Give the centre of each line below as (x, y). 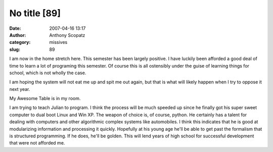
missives (58, 42)
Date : (15, 28)
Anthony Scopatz (67, 35)
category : (20, 42)
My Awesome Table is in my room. (45, 98)
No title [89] (35, 13)
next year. (20, 89)
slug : (15, 49)
